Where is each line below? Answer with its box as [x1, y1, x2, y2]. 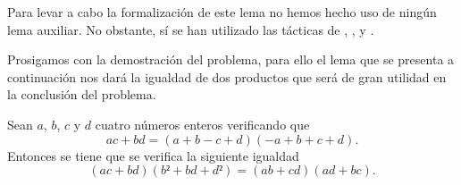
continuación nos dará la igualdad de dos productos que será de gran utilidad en [7, 67, 447, 86]
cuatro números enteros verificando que [95, 114, 310, 133]
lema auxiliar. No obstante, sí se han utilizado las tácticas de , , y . [7, 20, 374, 38]
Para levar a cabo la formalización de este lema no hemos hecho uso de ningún [7, 3, 437, 21]
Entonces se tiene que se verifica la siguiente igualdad [7, 146, 299, 164]
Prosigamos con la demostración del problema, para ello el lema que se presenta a [7, 50, 455, 69]
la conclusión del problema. [7, 85, 156, 104]
